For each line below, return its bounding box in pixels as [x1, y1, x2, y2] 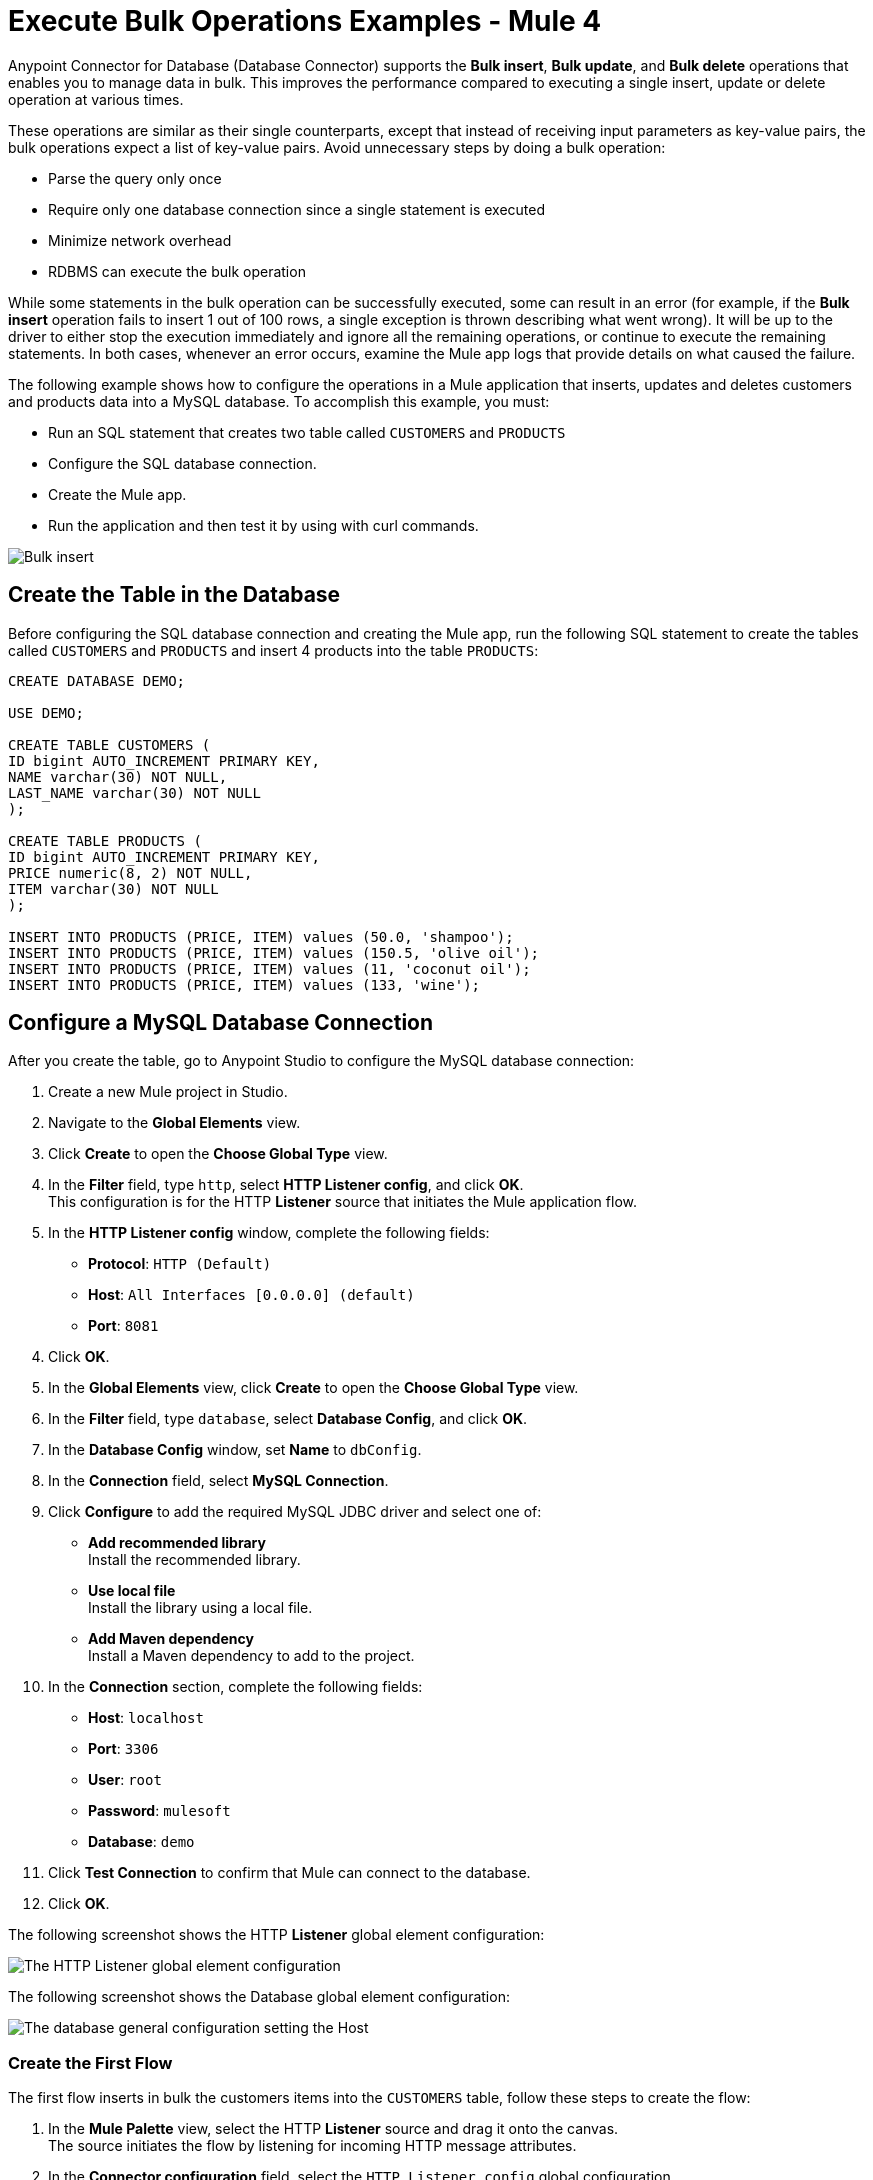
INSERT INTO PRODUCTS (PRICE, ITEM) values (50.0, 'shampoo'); [8, 928, 514, 945]
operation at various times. [8, 90, 184, 108]
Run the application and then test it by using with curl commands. [48, 516, 479, 534]
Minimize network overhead [48, 231, 232, 249]
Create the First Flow [8, 2052, 173, 2073]
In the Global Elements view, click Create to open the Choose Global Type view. [48, 1379, 579, 1397]
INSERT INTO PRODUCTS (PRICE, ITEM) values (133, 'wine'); [8, 976, 481, 993]
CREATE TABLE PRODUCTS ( [8, 832, 202, 849]
